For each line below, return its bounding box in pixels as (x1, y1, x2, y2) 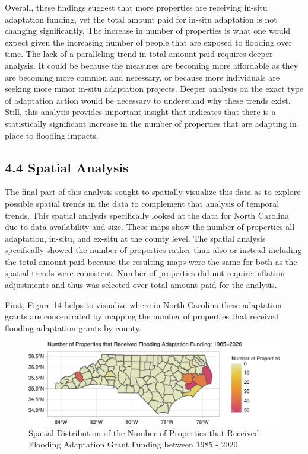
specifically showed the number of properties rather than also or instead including (5, 244, 302, 256)
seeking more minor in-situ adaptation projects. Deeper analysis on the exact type (5, 82, 304, 95)
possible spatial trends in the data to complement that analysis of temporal (5, 197, 280, 209)
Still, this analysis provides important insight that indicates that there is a (5, 105, 276, 118)
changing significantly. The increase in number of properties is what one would (5, 24, 291, 37)
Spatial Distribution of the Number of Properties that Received (28, 426, 259, 439)
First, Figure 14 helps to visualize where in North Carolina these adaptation (5, 298, 282, 311)
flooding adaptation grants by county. (5, 321, 142, 334)
